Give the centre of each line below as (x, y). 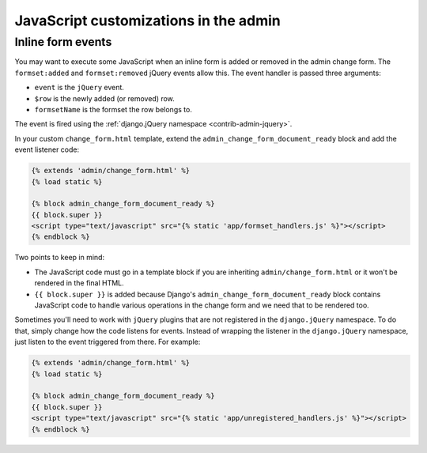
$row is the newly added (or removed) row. (105, 98)
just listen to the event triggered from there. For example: (108, 342)
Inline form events (63, 42)
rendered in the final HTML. (79, 283)
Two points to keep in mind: (60, 258)
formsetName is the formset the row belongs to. (113, 109)
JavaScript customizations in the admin (147, 21)
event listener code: (47, 149)
